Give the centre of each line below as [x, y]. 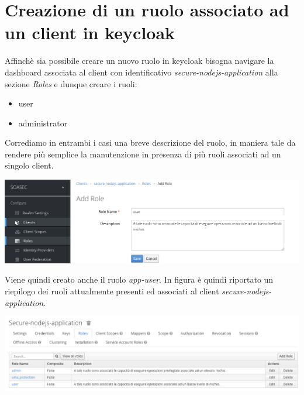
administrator [43, 123]
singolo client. [29, 165]
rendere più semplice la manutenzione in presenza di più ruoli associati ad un [143, 154]
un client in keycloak [90, 32]
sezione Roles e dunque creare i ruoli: [71, 83]
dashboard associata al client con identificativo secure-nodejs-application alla [141, 72]
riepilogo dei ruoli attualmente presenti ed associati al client [112, 291]
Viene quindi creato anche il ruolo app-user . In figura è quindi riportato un [139, 279]
